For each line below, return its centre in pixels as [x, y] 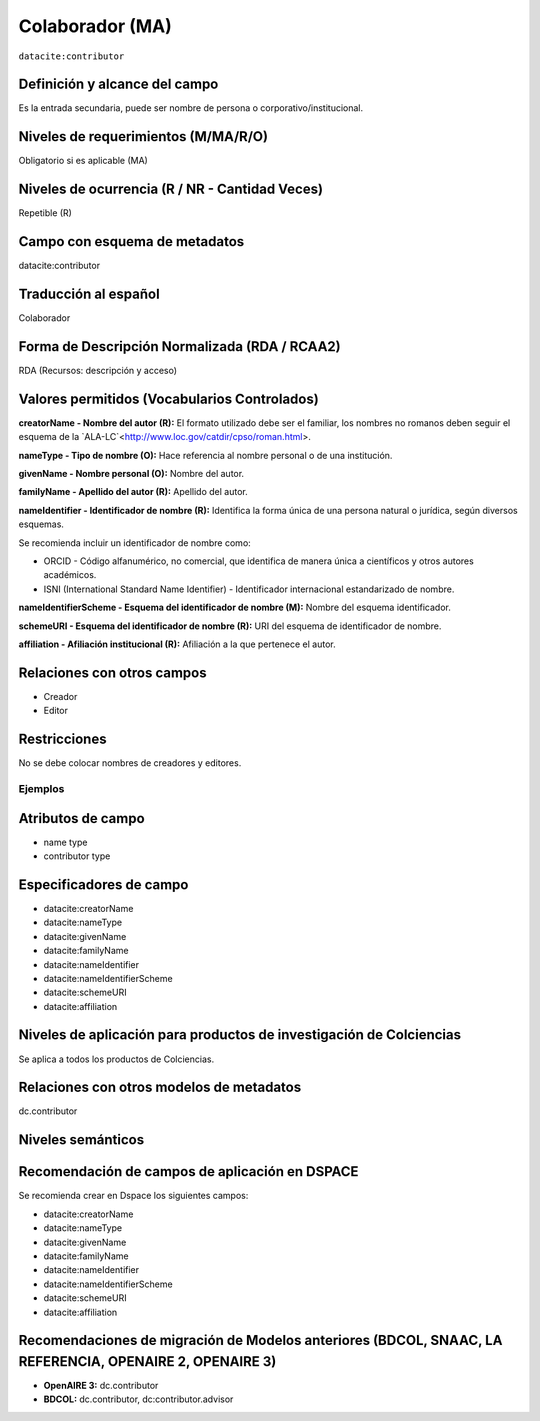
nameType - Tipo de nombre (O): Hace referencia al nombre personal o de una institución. [205, 455]
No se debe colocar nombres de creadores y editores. [130, 763]
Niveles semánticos [81, 1140]
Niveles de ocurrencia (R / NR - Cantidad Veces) [171, 189]
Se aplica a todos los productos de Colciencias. [116, 1059]
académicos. [70, 575]
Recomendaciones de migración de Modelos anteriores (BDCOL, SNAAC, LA [260, 1340]
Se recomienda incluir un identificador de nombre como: [135, 542]
